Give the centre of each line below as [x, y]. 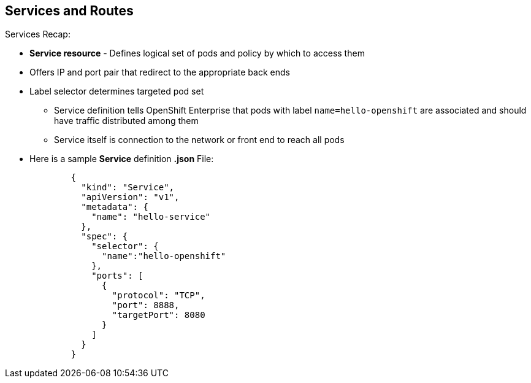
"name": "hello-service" [151, 217]
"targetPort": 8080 [159, 315]
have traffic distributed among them [126, 121]
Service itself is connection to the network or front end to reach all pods [199, 140]
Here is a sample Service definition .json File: [122, 159]
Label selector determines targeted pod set [117, 91]
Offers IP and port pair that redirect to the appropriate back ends [160, 72]
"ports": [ [117, 276]
